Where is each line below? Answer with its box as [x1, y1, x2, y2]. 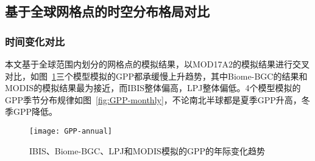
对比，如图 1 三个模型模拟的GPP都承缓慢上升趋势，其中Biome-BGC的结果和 [5, 69, 308, 82]
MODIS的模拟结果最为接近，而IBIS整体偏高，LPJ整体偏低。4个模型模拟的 [5, 81, 301, 94]
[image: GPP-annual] [29, 126, 113, 135]
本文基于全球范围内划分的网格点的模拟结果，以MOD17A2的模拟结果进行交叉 [5, 58, 310, 70]
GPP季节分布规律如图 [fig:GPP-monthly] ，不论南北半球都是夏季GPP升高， [5, 93, 302, 106]
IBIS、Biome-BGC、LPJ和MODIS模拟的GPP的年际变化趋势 [29, 144, 265, 157]
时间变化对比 [5, 33, 65, 49]
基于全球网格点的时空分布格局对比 [5, 2, 210, 21]
